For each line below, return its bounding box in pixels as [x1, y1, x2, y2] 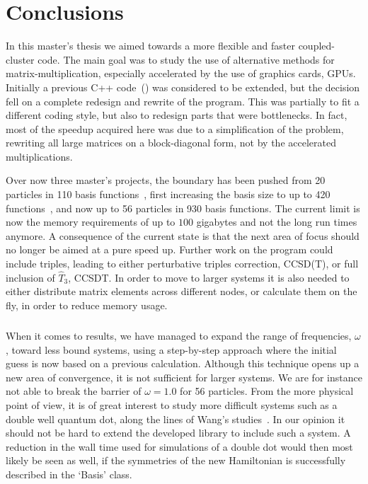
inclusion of [6, 270, 55, 284]
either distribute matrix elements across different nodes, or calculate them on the [6, 284, 357, 299]
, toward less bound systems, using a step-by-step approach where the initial [6, 342, 337, 357]
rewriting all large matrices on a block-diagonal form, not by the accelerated [6, 135, 336, 150]
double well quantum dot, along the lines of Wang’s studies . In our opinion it [6, 411, 345, 426]
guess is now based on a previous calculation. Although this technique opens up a [6, 356, 360, 371]
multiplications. [6, 149, 73, 163]
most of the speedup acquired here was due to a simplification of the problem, [6, 121, 344, 136]
